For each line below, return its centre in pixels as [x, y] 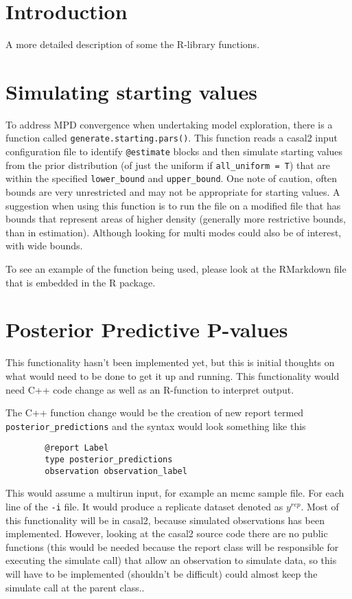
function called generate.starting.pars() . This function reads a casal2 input [172, 138]
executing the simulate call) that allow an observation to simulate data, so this [171, 560]
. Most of [320, 506]
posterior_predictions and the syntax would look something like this [156, 426]
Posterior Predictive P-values [147, 329]
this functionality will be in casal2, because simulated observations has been [165, 520]
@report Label [77, 448]
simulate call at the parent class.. [75, 587]
